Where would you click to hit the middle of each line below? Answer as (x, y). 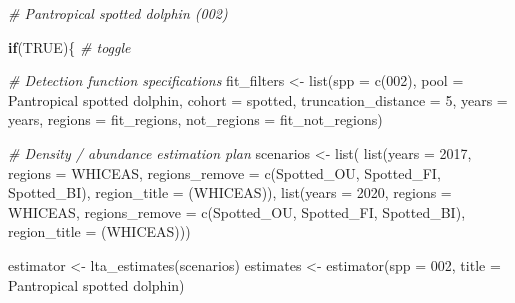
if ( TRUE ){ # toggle (69, 46)
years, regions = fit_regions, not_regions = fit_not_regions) (195, 119)
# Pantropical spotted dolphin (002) (118, 13)
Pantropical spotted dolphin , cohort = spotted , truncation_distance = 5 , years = (258, 99)
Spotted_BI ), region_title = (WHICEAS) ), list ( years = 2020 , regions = (230, 192)
